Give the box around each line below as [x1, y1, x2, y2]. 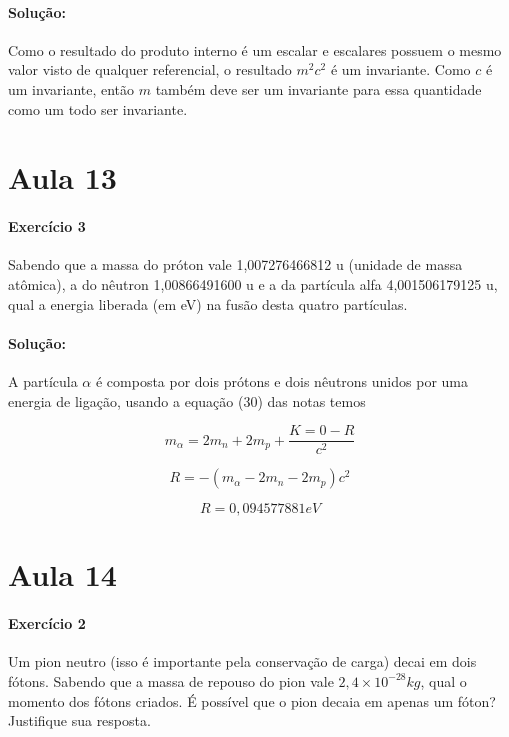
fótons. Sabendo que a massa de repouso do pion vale [8, 670, 334, 691]
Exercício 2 [8, 613, 86, 634]
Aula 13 [8, 157, 117, 198]
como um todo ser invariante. [8, 98, 188, 119]
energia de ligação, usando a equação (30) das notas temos [8, 390, 366, 411]
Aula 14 [8, 554, 117, 595]
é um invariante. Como [330, 59, 471, 80]
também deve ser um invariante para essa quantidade [155, 78, 482, 99]
